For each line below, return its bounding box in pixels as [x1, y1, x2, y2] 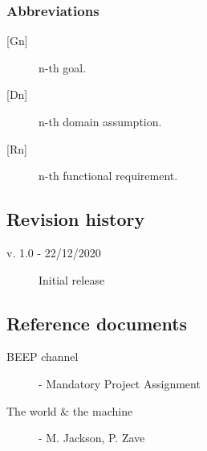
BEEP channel [6, 348, 79, 365]
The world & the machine [6, 402, 133, 419]
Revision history [6, 207, 145, 232]
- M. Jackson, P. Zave [39, 429, 145, 446]
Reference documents [6, 310, 188, 335]
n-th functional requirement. [39, 167, 178, 184]
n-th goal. [39, 59, 87, 76]
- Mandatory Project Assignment [39, 375, 201, 392]
